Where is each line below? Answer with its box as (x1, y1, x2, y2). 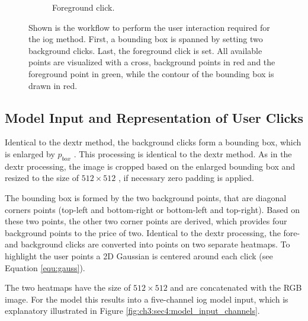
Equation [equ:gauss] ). (5, 261, 85, 274)
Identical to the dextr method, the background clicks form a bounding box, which (5, 136, 301, 148)
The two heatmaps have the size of (5, 281, 131, 294)
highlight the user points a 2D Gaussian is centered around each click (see (5, 249, 273, 262)
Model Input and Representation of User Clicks (5, 108, 303, 126)
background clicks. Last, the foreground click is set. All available (28, 44, 262, 56)
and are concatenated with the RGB (170, 281, 302, 294)
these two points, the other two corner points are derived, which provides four (5, 215, 287, 227)
